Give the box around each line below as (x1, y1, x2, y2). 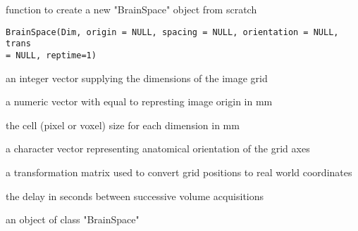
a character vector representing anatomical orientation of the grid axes (6, 141, 310, 156)
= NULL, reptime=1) (6, 50, 97, 60)
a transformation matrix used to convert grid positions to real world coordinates (6, 164, 352, 179)
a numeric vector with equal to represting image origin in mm (6, 94, 273, 109)
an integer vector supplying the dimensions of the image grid (6, 70, 268, 85)
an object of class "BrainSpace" (6, 212, 140, 227)
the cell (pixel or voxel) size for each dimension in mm (6, 117, 240, 132)
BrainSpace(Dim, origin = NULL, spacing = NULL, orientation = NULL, (6, 27, 339, 37)
